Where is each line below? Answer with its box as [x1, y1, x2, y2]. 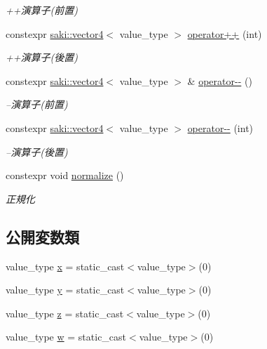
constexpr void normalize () [6, 168, 124, 183]
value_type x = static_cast [6, 258, 125, 273]
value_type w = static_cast [6, 329, 127, 344]
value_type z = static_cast [6, 305, 124, 320]
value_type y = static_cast [6, 282, 125, 297]
